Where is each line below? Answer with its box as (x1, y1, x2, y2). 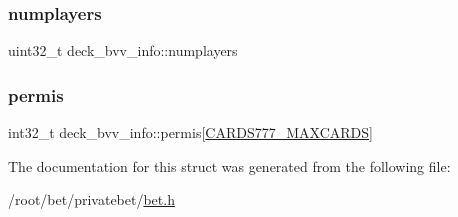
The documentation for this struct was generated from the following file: (8, 155, 451, 176)
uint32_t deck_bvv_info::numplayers (8, 40, 238, 61)
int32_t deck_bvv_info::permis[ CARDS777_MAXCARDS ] (8, 122, 373, 143)
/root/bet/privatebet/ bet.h (8, 189, 175, 210)
